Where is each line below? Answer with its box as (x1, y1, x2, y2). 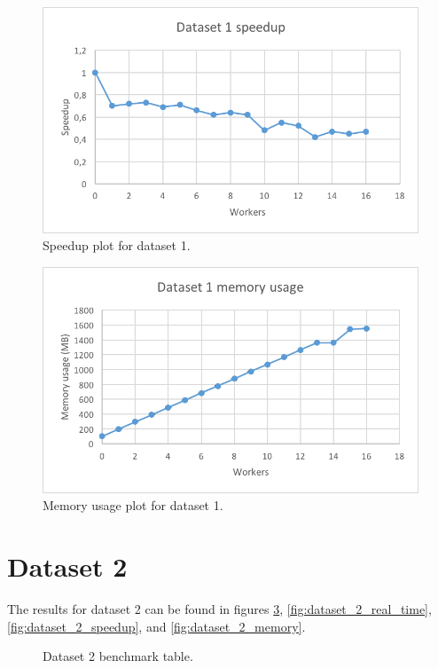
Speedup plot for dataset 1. (43, 236, 191, 255)
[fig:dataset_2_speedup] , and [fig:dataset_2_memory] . (7, 617, 306, 635)
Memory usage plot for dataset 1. (43, 496, 223, 515)
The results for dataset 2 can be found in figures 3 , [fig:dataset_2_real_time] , (7, 600, 432, 618)
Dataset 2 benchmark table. (43, 647, 193, 665)
